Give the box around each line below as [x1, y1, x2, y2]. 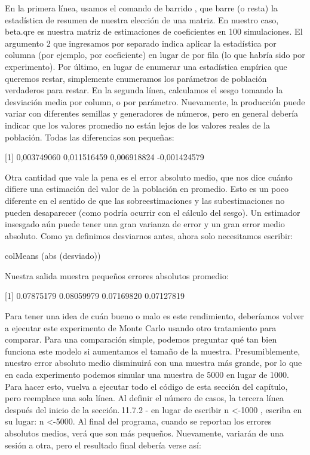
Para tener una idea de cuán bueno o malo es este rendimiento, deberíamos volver [5, 310, 305, 322]
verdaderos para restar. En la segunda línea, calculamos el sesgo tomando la [5, 84, 283, 96]
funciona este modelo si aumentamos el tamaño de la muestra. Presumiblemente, [5, 344, 300, 357]
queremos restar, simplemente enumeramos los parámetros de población [5, 72, 267, 84]
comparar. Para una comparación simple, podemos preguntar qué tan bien [5, 333, 277, 346]
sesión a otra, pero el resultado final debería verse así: [5, 438, 201, 451]
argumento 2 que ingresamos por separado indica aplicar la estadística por [5, 36, 277, 49]
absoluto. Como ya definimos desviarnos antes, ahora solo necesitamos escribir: [5, 229, 293, 242]
